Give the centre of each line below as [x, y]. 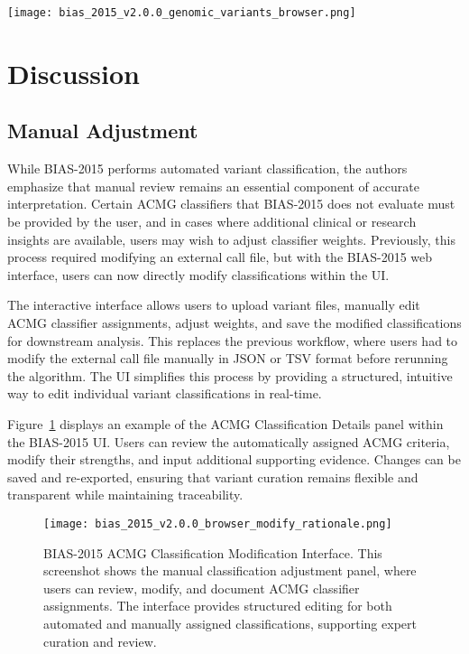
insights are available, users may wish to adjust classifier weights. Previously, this [232, 239]
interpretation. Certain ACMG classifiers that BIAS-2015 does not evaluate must [231, 204]
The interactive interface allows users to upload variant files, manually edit [214, 305]
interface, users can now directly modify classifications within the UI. [198, 274]
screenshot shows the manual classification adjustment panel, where [230, 570]
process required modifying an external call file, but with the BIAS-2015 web [220, 257]
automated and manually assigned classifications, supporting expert [230, 623]
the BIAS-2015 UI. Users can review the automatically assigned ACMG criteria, [229, 441]
